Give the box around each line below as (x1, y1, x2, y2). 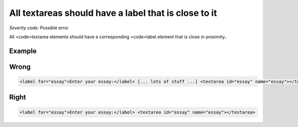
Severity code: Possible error (9, 25, 69, 31)
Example (9, 47, 37, 55)
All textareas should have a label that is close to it (9, 7, 217, 18)
